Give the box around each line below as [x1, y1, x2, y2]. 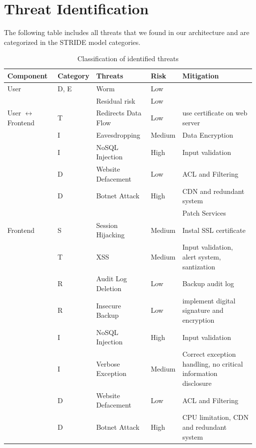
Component [7, 70, 48, 80]
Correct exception [182, 349, 236, 359]
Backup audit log [182, 278, 234, 289]
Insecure [96, 300, 121, 310]
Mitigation [182, 70, 219, 80]
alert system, [182, 251, 221, 261]
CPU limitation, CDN [182, 412, 249, 422]
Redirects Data [96, 108, 142, 118]
